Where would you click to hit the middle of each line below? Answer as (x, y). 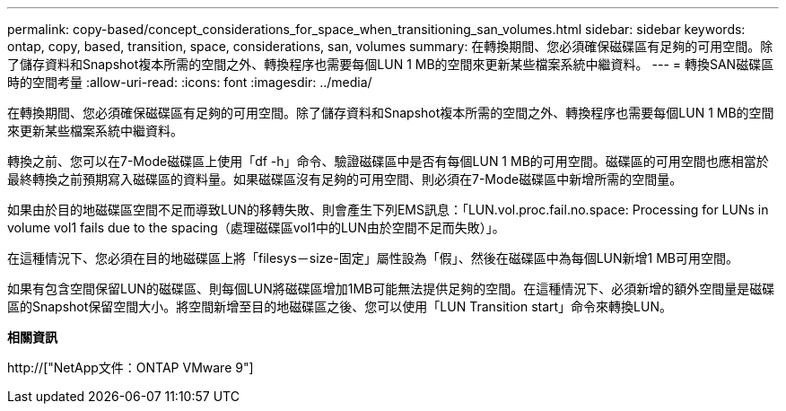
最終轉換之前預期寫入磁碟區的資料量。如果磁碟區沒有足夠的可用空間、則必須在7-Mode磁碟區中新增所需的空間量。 (345, 179)
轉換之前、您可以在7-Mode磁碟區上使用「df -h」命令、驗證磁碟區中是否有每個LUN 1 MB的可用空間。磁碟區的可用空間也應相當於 (388, 161)
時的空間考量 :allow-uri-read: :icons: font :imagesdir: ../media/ (190, 82)
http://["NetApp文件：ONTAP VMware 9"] (131, 367)
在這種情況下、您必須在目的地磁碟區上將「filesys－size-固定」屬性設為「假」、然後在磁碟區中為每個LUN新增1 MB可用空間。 (373, 258)
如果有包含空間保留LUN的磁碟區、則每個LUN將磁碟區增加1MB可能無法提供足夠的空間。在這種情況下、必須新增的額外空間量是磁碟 (391, 289)
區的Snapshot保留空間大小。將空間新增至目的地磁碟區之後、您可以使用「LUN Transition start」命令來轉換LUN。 (340, 306)
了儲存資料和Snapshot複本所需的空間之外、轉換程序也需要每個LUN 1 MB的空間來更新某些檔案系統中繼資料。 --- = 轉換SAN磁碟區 (391, 64)
